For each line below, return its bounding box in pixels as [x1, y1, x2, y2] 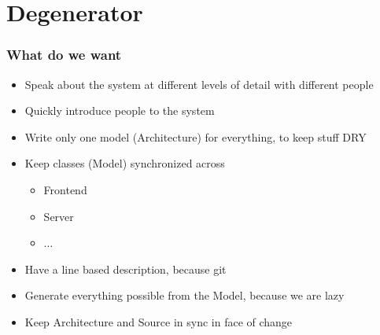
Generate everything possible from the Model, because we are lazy [24, 287, 345, 304]
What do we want [6, 45, 122, 64]
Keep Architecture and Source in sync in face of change [24, 313, 293, 329]
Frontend [43, 181, 87, 197]
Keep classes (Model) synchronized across [24, 155, 225, 171]
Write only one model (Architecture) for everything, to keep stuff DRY [24, 128, 367, 145]
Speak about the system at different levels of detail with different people [24, 75, 374, 92]
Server [43, 208, 74, 224]
